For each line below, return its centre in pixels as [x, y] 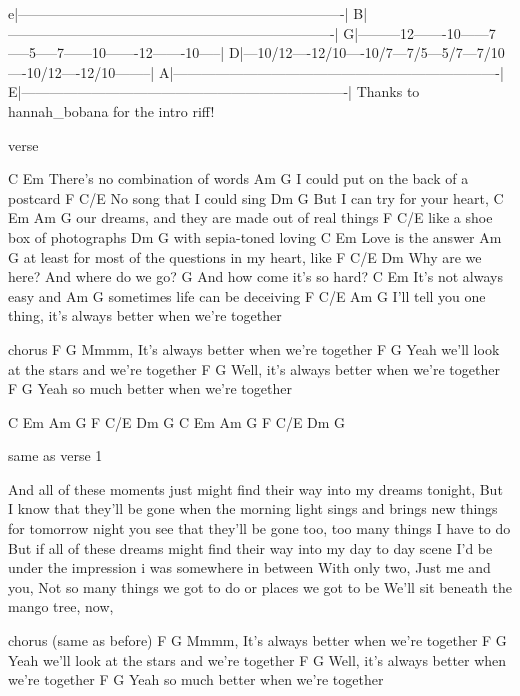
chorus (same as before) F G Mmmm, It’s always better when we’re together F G [257, 640]
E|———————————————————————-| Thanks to [214, 91]
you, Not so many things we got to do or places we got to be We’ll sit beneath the [260, 586]
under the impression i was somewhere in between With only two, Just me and [249, 567]
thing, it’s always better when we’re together [145, 315]
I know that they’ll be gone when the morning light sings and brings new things [253, 508]
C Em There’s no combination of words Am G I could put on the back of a [238, 178]
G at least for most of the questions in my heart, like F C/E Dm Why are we [245, 256]
